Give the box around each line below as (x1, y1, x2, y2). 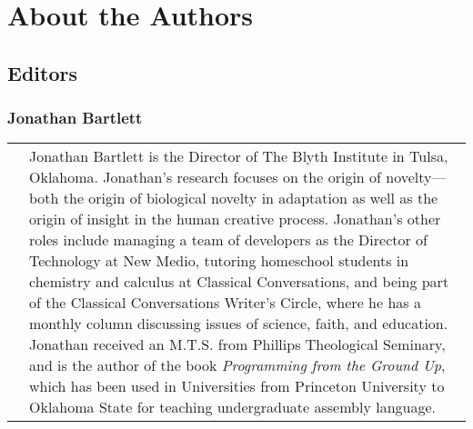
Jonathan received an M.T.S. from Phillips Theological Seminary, (29, 334, 446, 355)
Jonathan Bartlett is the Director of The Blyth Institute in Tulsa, (29, 145, 448, 167)
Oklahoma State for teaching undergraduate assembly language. (29, 396, 437, 418)
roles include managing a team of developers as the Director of (29, 229, 428, 251)
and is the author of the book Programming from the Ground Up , (29, 354, 446, 376)
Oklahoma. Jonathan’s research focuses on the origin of (29, 166, 381, 188)
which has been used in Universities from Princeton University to (29, 375, 445, 397)
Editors (7, 58, 77, 86)
